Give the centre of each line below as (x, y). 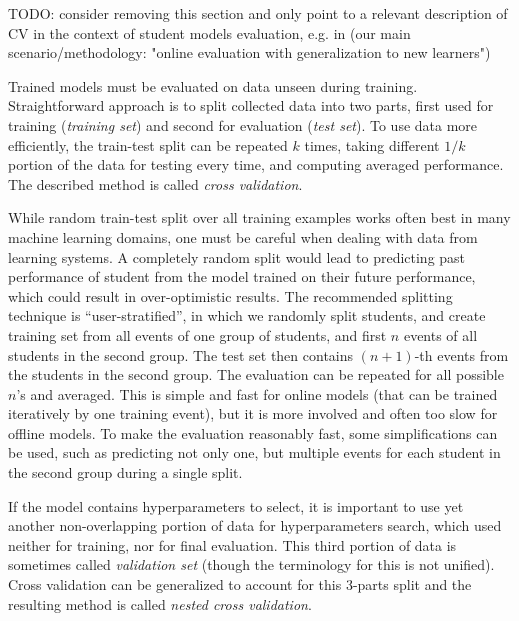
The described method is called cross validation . (155, 183)
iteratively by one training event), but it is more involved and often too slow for (253, 413)
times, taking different (372, 144)
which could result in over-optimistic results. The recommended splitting (230, 295)
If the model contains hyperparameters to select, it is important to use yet (236, 505)
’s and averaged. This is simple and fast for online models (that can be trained (257, 393)
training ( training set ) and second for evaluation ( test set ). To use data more (243, 124)
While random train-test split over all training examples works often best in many (259, 217)
